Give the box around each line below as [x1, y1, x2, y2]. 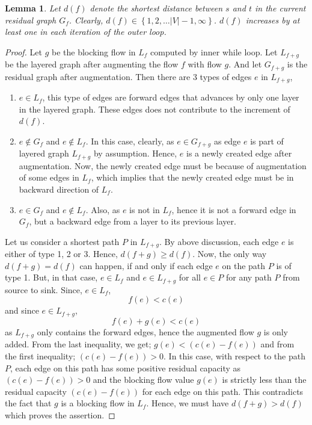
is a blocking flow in [61, 397, 135, 409]
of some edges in [19, 171, 79, 184]
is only [263, 325, 289, 338]
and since [5, 304, 39, 317]
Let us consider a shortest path [5, 235, 120, 247]
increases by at [245, 13, 300, 26]
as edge [213, 134, 241, 147]
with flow [188, 58, 222, 70]
